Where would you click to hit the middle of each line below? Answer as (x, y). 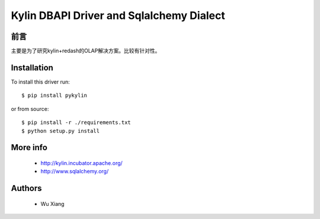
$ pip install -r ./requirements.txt (76, 123)
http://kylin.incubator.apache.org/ (81, 163)
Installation (32, 67)
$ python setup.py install (61, 131)
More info (29, 147)
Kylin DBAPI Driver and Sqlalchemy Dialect (118, 15)
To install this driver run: (41, 82)
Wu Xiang (52, 204)
